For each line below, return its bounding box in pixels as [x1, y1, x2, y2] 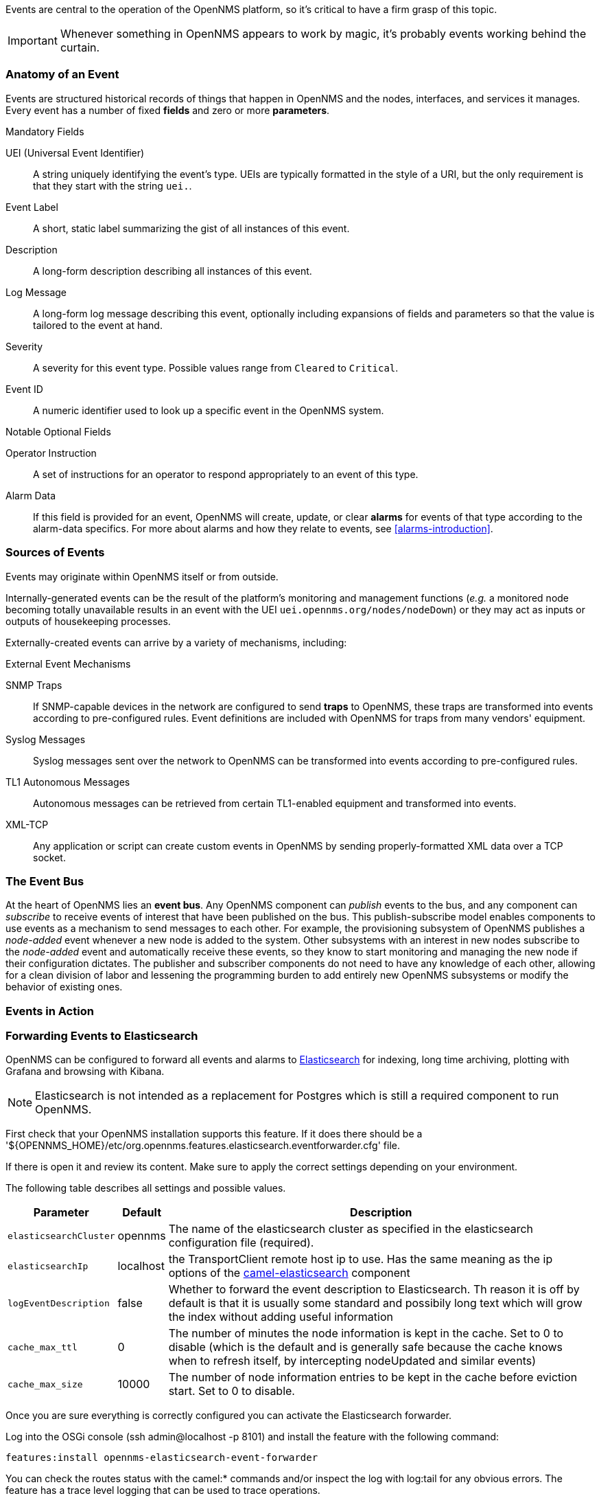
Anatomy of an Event [5, 67, 119, 82]
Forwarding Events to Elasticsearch [5, 1029, 198, 1043]
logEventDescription [8, 1297, 110, 1308]
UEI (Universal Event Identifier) [5, 146, 145, 159]
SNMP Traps [5, 679, 62, 691]
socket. [33, 851, 66, 863]
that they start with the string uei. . [33, 179, 192, 192]
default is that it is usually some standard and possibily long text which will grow [168, 1296, 582, 1310]
